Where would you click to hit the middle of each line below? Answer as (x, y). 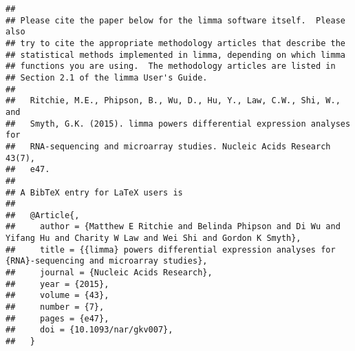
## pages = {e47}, (57, 318)
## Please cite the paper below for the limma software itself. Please (175, 20)
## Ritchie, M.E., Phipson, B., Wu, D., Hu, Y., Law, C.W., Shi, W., (173, 101)
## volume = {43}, (57, 296)
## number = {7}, (55, 307)
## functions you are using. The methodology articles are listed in (171, 66)
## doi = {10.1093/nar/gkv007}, (89, 330)
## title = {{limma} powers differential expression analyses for (171, 249)
